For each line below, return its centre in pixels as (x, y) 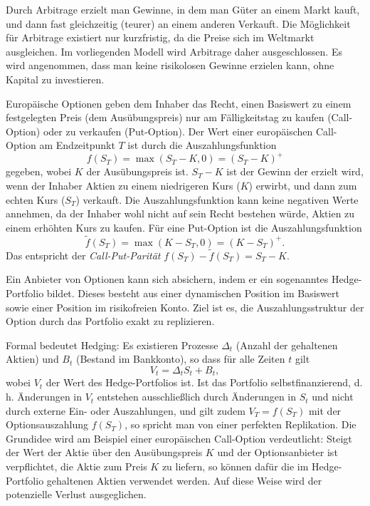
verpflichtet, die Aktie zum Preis (76, 466)
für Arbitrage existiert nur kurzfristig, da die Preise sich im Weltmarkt (160, 37)
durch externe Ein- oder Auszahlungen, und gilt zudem (126, 410)
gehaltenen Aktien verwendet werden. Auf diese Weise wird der (184, 480)
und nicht (333, 397)
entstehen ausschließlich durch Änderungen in (197, 397)
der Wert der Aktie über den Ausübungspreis (104, 452)
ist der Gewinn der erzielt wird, (295, 171)
